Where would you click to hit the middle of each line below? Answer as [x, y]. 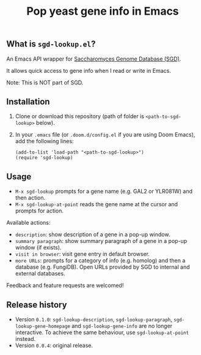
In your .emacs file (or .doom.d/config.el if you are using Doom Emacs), [105, 135]
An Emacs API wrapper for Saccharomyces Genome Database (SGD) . [94, 59]
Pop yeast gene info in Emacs [103, 11]
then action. [30, 198]
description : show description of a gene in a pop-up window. [93, 234]
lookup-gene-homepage [42, 327]
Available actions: [28, 223]
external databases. [40, 274]
